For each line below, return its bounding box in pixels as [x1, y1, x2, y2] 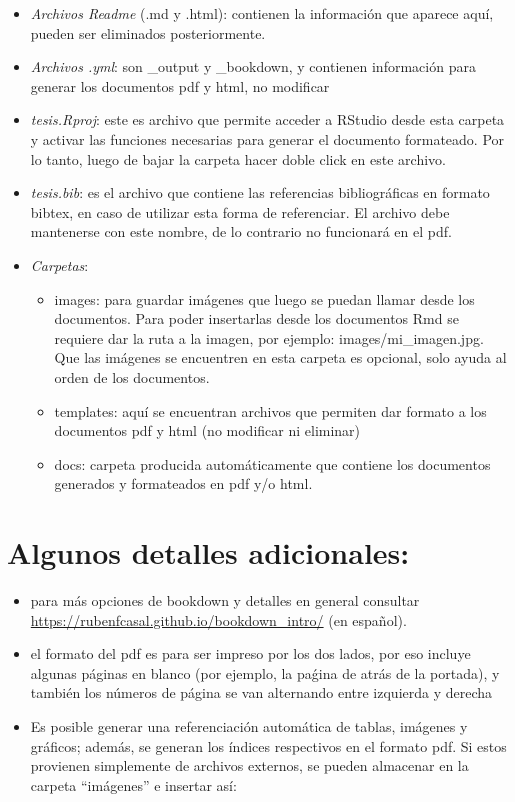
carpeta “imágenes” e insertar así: [30, 774, 237, 795]
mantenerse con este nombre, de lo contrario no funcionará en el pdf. [30, 221, 452, 242]
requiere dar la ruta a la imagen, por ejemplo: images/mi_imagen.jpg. [54, 327, 484, 348]
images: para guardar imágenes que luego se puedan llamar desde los [54, 288, 475, 309]
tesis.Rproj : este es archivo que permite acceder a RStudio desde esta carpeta [30, 109, 505, 130]
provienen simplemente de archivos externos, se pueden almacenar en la [30, 755, 469, 776]
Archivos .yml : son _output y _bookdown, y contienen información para [30, 56, 476, 77]
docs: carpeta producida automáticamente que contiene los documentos [54, 453, 491, 474]
